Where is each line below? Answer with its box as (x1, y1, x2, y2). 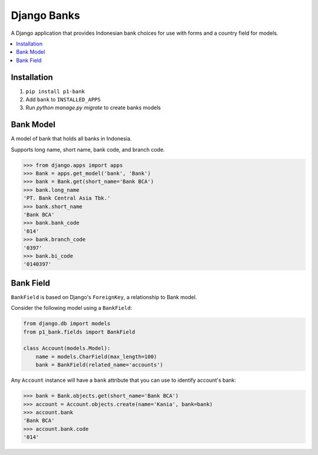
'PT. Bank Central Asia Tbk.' (23, 195, 111, 202)
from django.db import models (23, 320, 111, 327)
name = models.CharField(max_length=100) (35, 353, 157, 360)
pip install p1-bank (25, 88, 85, 94)
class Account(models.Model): (23, 345, 111, 352)
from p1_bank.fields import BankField (23, 328, 135, 335)
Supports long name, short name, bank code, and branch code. (11, 146, 165, 153)
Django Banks (11, 9, 81, 22)
